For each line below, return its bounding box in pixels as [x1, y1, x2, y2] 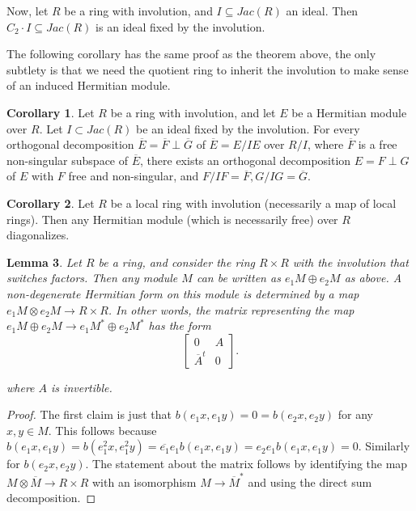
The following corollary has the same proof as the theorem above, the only [6, 45, 376, 62]
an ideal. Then [286, 2, 359, 19]
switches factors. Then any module [6, 269, 178, 286]
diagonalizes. [6, 226, 70, 243]
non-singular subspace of [6, 151, 129, 168]
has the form [148, 317, 211, 334]
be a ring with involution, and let [110, 103, 276, 120]
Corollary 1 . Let [6, 103, 95, 120]
